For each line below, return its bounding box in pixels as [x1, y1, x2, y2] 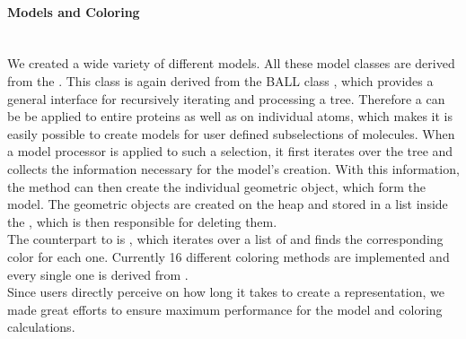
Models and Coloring [7, 2, 140, 21]
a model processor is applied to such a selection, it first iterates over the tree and [7, 142, 453, 161]
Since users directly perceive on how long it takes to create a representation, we [7, 282, 444, 301]
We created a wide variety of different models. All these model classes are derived [7, 54, 455, 73]
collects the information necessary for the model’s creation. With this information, [7, 159, 460, 178]
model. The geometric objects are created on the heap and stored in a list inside [7, 195, 448, 213]
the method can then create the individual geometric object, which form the [7, 177, 426, 196]
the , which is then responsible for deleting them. [7, 212, 277, 230]
